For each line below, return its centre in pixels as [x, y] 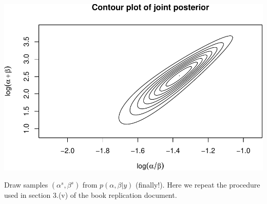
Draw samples [26, 185]
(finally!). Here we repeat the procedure [198, 185]
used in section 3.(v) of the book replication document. [91, 195]
